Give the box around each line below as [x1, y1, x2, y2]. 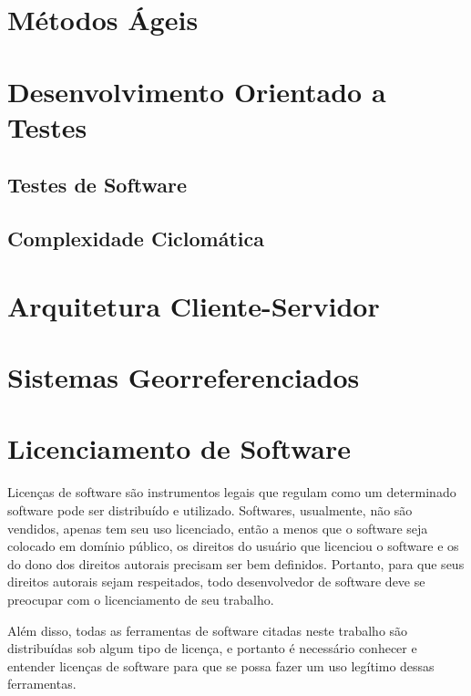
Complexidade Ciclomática [7, 224, 265, 253]
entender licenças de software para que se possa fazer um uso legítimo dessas [7, 656, 435, 675]
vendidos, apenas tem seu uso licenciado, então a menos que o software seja [7, 518, 428, 537]
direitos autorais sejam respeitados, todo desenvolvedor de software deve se [7, 572, 425, 591]
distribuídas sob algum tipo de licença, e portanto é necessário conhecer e [7, 639, 417, 658]
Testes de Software [7, 171, 188, 199]
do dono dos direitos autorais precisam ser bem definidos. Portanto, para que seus [7, 554, 465, 573]
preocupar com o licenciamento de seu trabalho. [7, 589, 274, 608]
